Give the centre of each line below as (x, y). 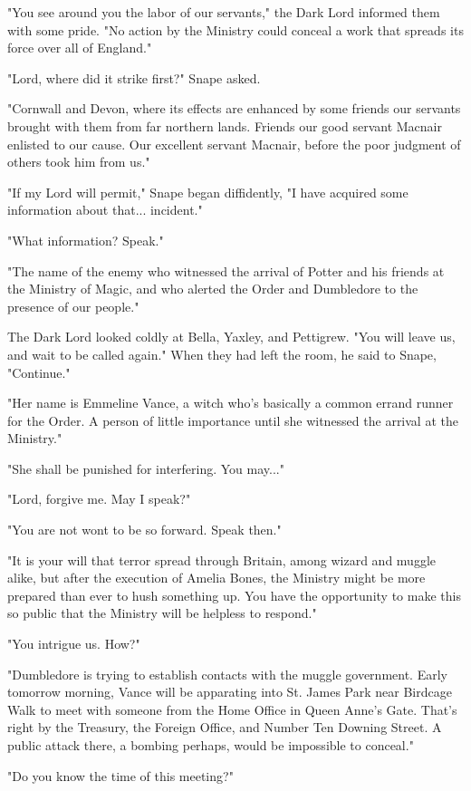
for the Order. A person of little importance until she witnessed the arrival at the (233, 420)
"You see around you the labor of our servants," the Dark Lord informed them (224, 12)
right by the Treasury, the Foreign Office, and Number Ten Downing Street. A (225, 727)
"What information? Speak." (86, 240)
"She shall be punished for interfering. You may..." (146, 468)
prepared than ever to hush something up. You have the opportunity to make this (234, 595)
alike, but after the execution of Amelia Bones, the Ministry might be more (216, 578)
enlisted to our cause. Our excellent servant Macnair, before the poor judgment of (234, 144)
